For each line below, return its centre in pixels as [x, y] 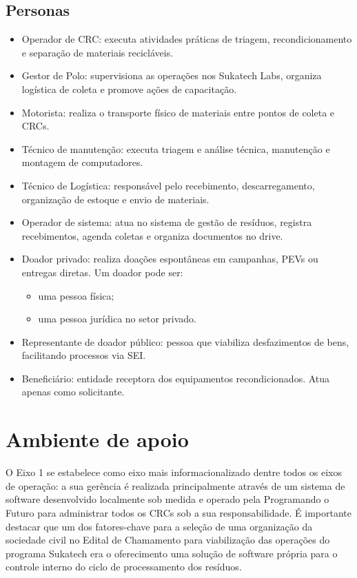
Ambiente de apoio [97, 439]
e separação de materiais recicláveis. [98, 52]
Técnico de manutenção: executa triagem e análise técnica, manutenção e [176, 148]
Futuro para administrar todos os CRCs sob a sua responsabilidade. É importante [178, 512]
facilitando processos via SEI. [84, 355]
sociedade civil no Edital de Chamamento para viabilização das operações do [168, 540]
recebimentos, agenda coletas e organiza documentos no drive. [152, 235]
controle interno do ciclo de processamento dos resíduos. [124, 567]
